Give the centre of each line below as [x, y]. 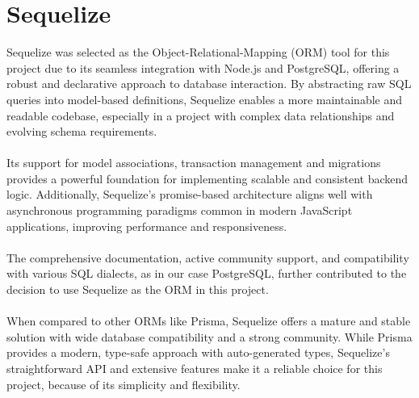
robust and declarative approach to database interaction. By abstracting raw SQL [209, 84]
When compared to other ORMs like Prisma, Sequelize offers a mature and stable [209, 321]
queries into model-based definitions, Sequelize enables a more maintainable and [204, 99]
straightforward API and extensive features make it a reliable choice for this [195, 368]
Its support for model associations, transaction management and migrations [194, 163]
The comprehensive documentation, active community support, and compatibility [208, 257]
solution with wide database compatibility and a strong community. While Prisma [209, 336]
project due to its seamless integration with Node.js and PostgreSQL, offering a [203, 67]
